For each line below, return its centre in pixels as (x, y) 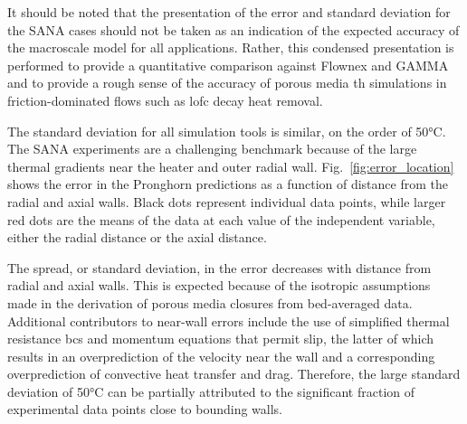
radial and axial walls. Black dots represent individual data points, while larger (227, 201)
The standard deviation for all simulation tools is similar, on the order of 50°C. (227, 131)
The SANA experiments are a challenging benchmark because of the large (212, 149)
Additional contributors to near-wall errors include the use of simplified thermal (229, 320)
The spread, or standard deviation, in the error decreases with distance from (219, 267)
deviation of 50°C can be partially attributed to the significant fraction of (211, 391)
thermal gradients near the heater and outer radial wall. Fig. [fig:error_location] (231, 166)
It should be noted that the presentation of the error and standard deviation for (229, 12)
